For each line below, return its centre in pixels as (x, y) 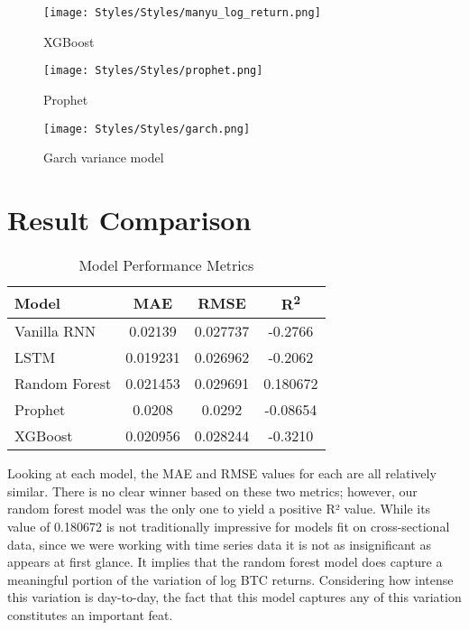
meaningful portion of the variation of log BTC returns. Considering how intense (230, 579)
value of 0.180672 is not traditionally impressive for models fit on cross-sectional (229, 526)
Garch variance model (104, 157)
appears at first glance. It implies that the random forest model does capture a (225, 562)
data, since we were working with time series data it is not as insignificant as (219, 544)
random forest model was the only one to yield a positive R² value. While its (219, 509)
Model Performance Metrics (166, 264)
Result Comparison (129, 219)
